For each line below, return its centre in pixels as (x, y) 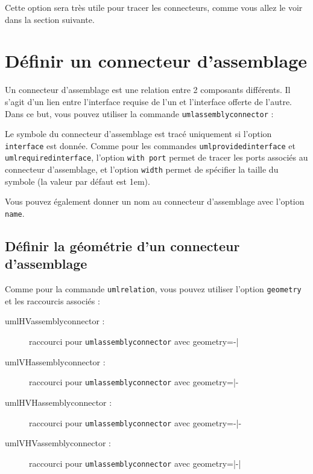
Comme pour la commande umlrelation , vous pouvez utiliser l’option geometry (153, 289)
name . (15, 213)
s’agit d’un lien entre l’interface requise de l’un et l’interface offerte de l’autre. (148, 101)
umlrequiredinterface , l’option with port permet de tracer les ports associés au (156, 157)
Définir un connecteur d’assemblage (156, 61)
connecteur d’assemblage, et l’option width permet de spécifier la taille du (142, 169)
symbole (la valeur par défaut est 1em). (77, 181)
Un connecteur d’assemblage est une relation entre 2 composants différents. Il (148, 90)
